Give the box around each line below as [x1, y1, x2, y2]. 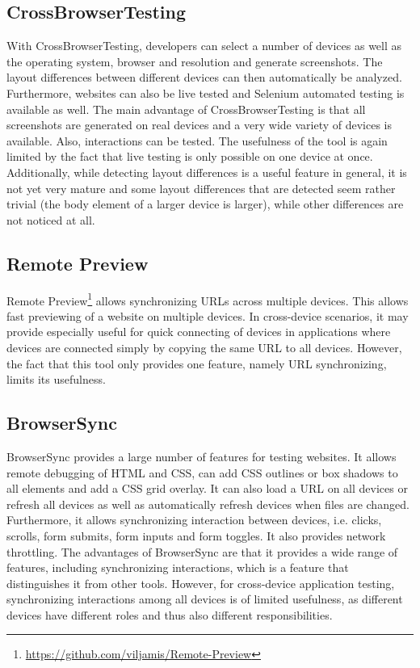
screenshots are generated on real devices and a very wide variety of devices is [6, 116, 393, 133]
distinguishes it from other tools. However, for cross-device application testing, [6, 574, 395, 591]
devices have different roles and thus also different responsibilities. [6, 606, 333, 623]
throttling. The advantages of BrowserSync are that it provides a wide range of [6, 543, 398, 560]
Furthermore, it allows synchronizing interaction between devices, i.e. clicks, [6, 511, 382, 528]
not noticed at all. [6, 211, 95, 228]
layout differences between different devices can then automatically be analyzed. [6, 69, 402, 86]
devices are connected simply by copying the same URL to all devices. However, [6, 338, 402, 355]
